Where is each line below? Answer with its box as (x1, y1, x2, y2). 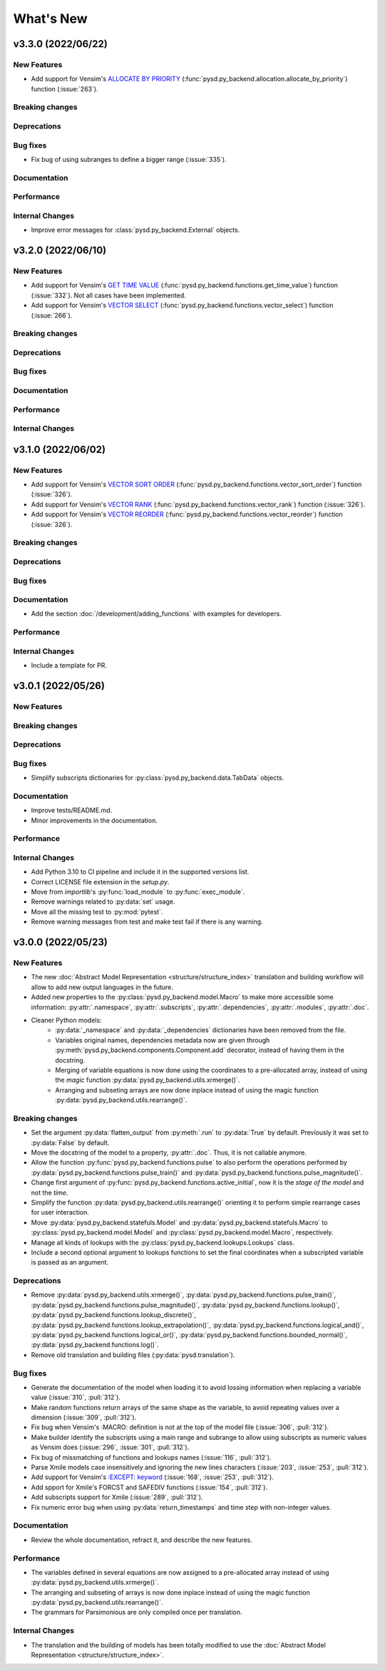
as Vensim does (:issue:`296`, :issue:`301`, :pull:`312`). (31, 1443, 190, 1451)
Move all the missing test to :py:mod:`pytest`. (31, 907, 163, 916)
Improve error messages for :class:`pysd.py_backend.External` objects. (31, 225, 240, 235)
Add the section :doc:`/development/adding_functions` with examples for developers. (31, 610, 282, 618)
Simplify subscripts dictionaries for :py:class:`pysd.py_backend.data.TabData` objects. (31, 774, 284, 782)
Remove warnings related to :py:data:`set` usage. (31, 897, 175, 906)
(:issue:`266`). (31, 311, 73, 320)
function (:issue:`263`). (31, 84, 99, 93)
